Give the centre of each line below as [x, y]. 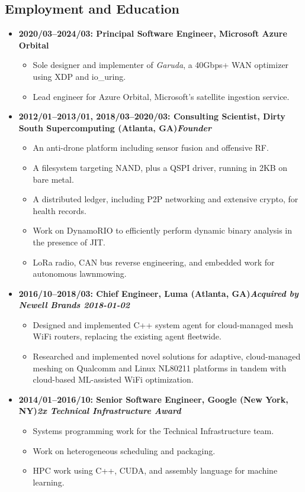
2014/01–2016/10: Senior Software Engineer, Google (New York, [153, 399]
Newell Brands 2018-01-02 [74, 305]
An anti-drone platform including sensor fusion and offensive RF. [151, 148]
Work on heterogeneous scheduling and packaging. [124, 450]
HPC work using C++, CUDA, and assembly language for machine [155, 470]
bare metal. [53, 179]
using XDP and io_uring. [79, 76]
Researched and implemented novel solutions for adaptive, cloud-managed [167, 356]
